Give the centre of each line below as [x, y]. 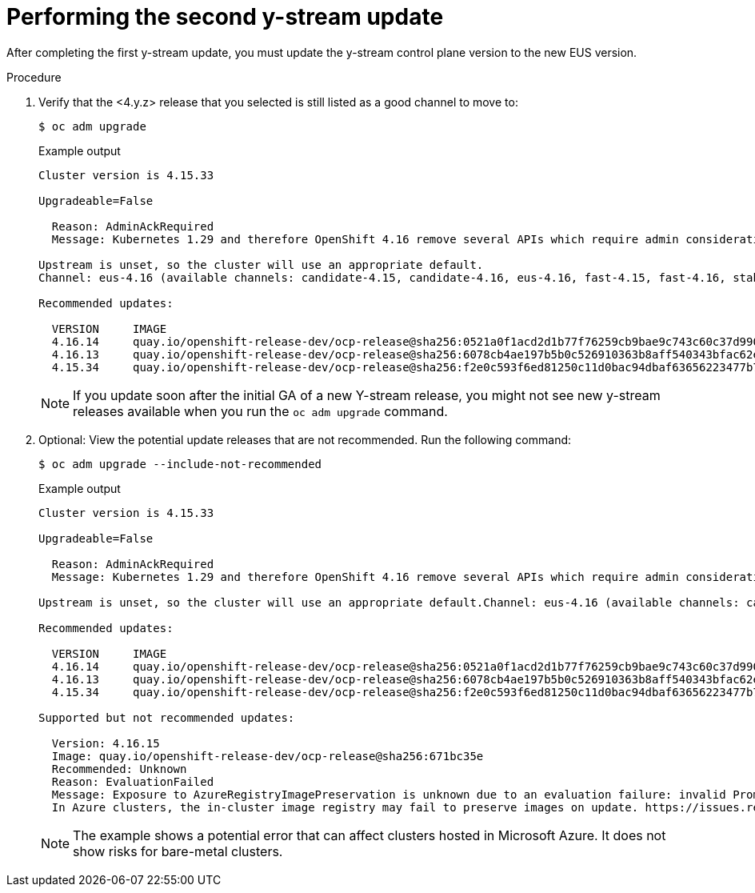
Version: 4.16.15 [106, 743]
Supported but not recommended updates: [167, 717]
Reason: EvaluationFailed [133, 781]
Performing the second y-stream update [225, 17]
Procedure [34, 77]
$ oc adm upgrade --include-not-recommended [180, 464]
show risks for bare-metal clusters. [178, 851]
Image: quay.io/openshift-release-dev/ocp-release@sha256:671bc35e [268, 756]
